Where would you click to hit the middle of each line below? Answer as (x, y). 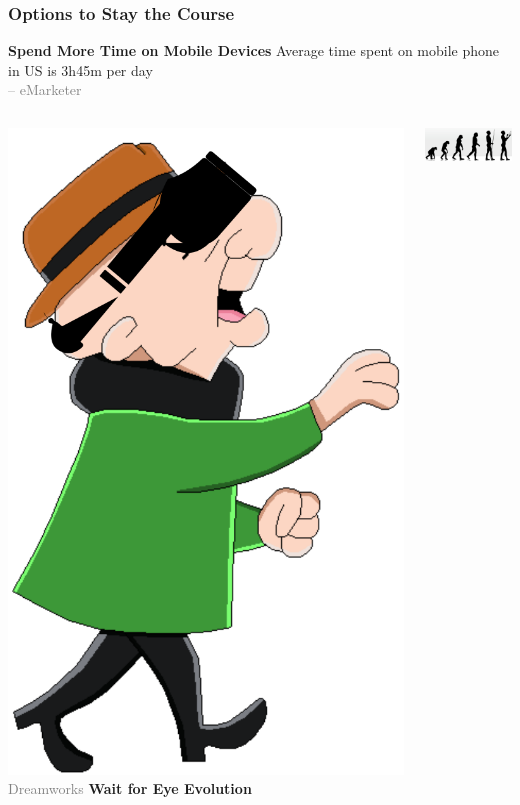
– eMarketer (45, 89)
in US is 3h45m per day (80, 69)
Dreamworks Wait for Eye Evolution (130, 788)
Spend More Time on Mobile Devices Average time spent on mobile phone (254, 50)
